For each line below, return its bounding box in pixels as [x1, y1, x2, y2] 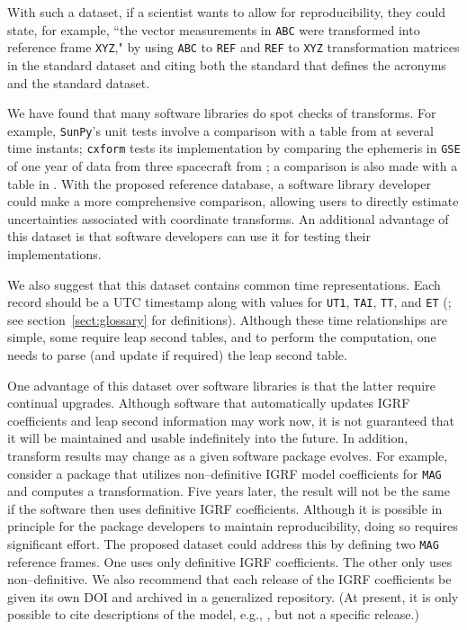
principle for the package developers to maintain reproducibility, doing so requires [7, 517, 458, 535]
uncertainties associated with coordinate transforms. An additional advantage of [7, 209, 449, 228]
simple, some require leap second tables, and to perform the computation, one [7, 328, 436, 346]
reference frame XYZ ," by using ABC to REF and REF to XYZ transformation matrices [7, 38, 460, 57]
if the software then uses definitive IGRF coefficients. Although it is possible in [7, 499, 443, 517]
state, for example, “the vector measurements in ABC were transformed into [7, 20, 420, 39]
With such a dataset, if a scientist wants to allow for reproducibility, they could [7, 3, 446, 21]
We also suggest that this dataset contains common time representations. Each [7, 274, 441, 293]
